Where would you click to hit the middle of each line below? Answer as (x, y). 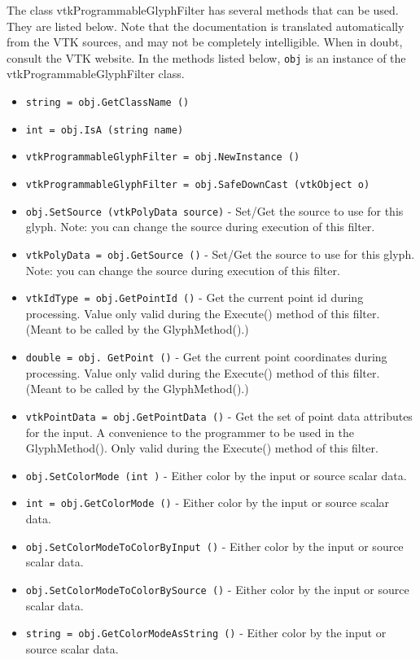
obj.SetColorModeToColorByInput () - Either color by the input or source (214, 546)
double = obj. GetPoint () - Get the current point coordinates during (206, 356)
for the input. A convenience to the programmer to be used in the (190, 432)
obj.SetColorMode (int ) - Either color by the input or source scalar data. (216, 475)
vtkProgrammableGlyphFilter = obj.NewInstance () (163, 157)
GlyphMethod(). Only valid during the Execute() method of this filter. (202, 448)
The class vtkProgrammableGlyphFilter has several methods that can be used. (203, 10)
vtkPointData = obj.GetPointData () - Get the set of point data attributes (219, 415)
